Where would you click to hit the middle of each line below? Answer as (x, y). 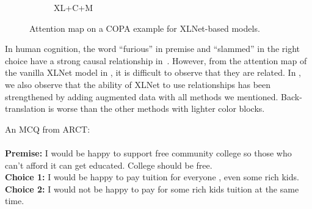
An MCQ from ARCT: (48, 129)
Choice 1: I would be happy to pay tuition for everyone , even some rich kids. (152, 177)
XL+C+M (73, 7)
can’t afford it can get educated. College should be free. (109, 165)
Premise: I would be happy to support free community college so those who (148, 152)
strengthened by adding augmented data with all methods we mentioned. (142, 96)
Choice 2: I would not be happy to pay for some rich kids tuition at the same (152, 189)
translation (25, 108)
